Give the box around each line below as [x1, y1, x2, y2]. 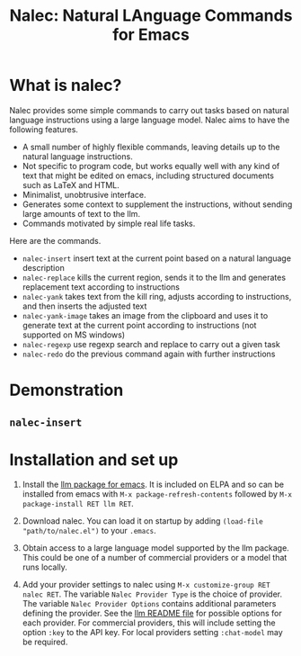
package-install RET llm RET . [22, 499, 135, 509]
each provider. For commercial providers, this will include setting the [22, 617, 276, 628]
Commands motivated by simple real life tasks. [22, 218, 196, 229]
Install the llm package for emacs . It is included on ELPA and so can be [22, 479, 285, 490]
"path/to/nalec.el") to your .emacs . [22, 526, 157, 536]
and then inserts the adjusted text [22, 301, 147, 311]
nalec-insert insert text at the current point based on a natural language [22, 253, 292, 264]
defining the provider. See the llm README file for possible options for [22, 608, 282, 619]
